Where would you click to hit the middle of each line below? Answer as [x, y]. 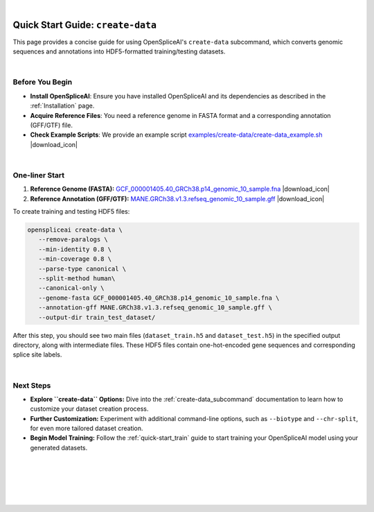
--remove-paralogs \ [73, 240]
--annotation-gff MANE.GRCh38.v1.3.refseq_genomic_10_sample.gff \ [155, 308]
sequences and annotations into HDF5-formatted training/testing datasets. [119, 51]
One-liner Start [39, 175]
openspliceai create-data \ [75, 230]
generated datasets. [59, 447]
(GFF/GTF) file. [51, 125]
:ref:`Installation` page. [62, 106]
